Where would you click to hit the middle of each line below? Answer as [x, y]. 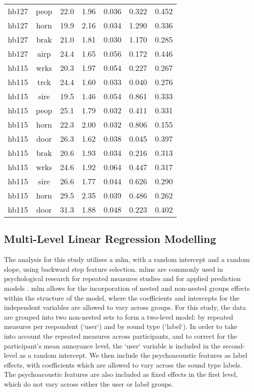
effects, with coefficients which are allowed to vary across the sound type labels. [123, 364]
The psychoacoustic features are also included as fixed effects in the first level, [121, 374]
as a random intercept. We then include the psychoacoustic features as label [133, 355]
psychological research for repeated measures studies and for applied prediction [122, 278]
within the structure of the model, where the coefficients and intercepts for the [122, 297]
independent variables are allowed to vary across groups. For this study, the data [125, 307]
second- [234, 345]
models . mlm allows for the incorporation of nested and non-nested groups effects [127, 288]
